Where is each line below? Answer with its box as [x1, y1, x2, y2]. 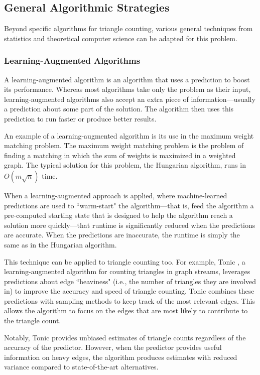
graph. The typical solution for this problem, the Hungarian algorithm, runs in [4, 160, 246, 170]
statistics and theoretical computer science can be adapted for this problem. [4, 33, 237, 43]
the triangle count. [4, 315, 61, 326]
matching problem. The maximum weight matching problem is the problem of [4, 140, 244, 151]
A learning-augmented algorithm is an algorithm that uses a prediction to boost [4, 74, 250, 84]
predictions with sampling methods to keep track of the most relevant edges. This [4, 295, 255, 306]
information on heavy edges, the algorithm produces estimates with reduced [4, 351, 237, 362]
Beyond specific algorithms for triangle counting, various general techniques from [4, 23, 253, 34]
